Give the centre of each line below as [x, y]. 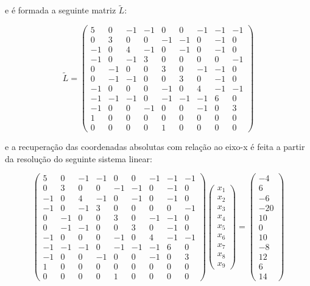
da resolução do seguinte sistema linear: [79, 158]
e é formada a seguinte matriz [61, 10]
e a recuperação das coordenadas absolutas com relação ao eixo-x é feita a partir [155, 147]
